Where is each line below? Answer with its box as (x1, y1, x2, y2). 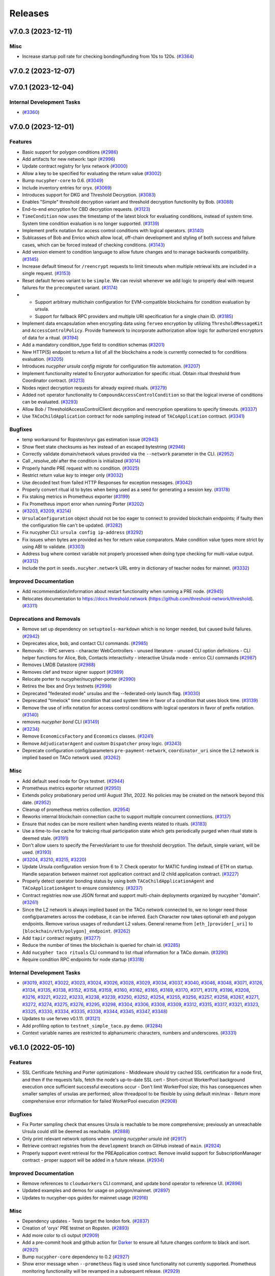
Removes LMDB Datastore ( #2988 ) (22, 661, 96, 668)
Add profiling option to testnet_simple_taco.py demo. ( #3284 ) (22, 1022, 162, 1028)
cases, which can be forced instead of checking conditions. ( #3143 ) (22, 241, 165, 248)
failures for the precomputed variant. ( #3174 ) (22, 285, 118, 291)
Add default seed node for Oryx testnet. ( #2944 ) (22, 778, 125, 784)
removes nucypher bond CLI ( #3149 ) (22, 719, 99, 725)
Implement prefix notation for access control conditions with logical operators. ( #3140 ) (22, 227, 204, 233)
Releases (9, 8, 49, 19)
